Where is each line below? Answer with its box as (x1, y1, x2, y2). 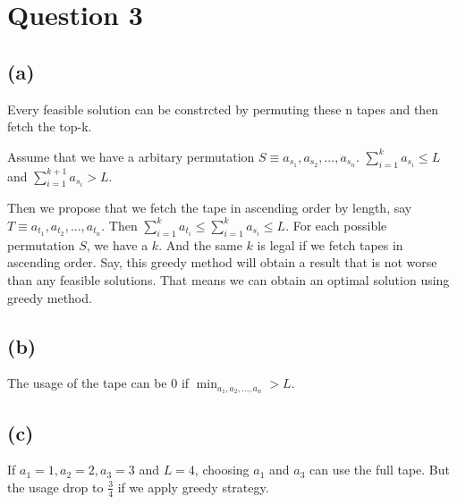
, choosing (194, 460, 250, 479)
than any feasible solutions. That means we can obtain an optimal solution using (7, 270, 450, 289)
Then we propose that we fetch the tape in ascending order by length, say (7, 198, 412, 217)
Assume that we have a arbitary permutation (7, 147, 255, 165)
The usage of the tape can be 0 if (7, 374, 190, 392)
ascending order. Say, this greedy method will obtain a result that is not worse (7, 253, 437, 272)
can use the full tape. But (309, 460, 451, 479)
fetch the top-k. (7, 117, 92, 136)
